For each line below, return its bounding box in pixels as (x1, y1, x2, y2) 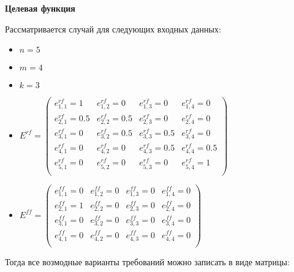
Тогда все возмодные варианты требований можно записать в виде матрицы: (5, 255, 290, 268)
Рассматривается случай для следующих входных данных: (5, 22, 221, 35)
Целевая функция (5, 2, 75, 14)
